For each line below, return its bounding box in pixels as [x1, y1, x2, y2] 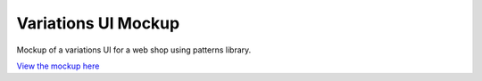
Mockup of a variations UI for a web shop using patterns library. [16, 45, 252, 55]
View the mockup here [16, 61, 100, 71]
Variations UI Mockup [16, 13, 180, 33]
